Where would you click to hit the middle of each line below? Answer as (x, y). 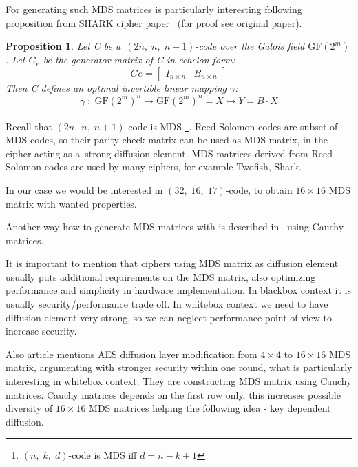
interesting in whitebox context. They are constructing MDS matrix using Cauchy (179, 381)
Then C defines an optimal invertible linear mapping (116, 87)
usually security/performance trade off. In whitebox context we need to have (167, 304)
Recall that (29, 126)
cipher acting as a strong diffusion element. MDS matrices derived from (157, 153)
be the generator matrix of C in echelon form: (139, 60)
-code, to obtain (259, 189)
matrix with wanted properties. (71, 203)
